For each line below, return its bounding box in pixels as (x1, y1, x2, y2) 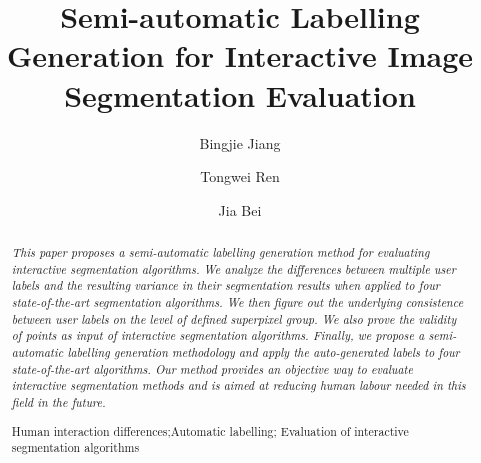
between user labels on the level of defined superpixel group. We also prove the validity (11, 310, 457, 327)
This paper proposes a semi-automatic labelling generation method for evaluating (11, 244, 430, 261)
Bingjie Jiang (199, 132, 281, 153)
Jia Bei (218, 199, 262, 220)
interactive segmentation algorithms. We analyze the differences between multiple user (11, 260, 456, 277)
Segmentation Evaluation (64, 74, 416, 115)
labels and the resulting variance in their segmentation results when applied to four (11, 277, 440, 294)
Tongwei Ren (200, 166, 280, 187)
